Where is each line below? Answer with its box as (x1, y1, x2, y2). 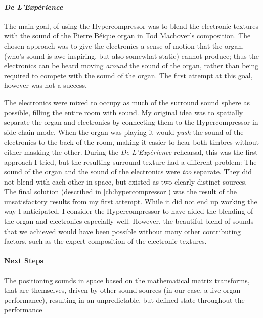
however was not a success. (4, 80, 87, 90)
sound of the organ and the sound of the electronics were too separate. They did (4, 166, 252, 177)
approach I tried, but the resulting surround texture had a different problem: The (4, 156, 257, 167)
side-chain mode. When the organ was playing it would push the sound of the (4, 126, 244, 137)
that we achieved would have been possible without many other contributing (4, 225, 241, 236)
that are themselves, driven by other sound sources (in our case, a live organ (4, 285, 241, 295)
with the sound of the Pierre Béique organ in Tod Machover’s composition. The (4, 30, 251, 41)
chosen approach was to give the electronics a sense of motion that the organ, (4, 40, 244, 51)
